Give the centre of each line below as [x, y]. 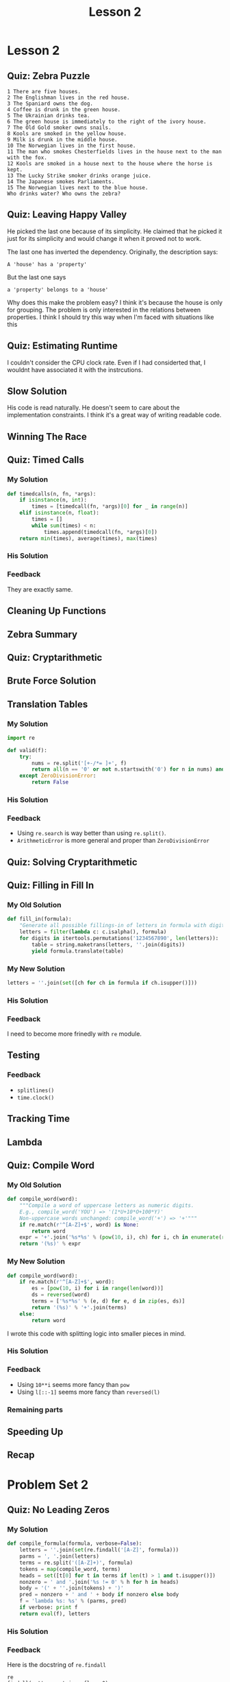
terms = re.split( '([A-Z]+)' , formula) [76, 1563]
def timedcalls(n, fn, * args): [52, 494]
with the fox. [27, 158]
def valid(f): [27, 750]
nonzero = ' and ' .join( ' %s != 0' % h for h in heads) [99, 1582]
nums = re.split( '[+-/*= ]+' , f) [79, 763]
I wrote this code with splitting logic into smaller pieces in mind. [97, 1333]
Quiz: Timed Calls [46, 460]
